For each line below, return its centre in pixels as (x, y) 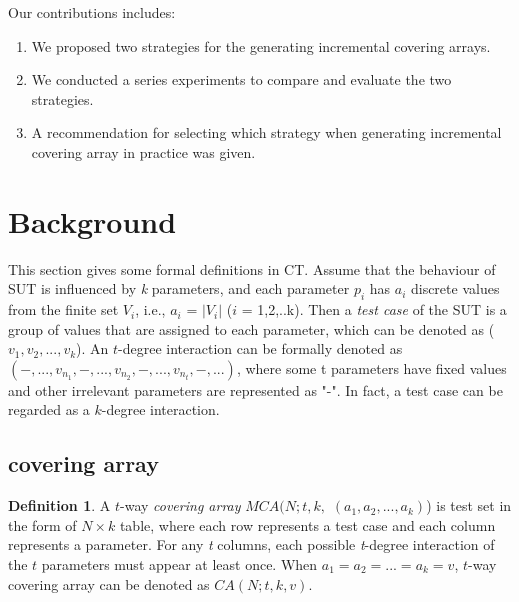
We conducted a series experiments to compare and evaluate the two (241, 79)
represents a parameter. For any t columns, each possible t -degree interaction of (251, 544)
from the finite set (63, 309)
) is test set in (469, 505)
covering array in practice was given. (143, 151)
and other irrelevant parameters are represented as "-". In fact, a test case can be (255, 389)
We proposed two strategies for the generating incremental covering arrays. (261, 45)
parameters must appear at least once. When (179, 564)
